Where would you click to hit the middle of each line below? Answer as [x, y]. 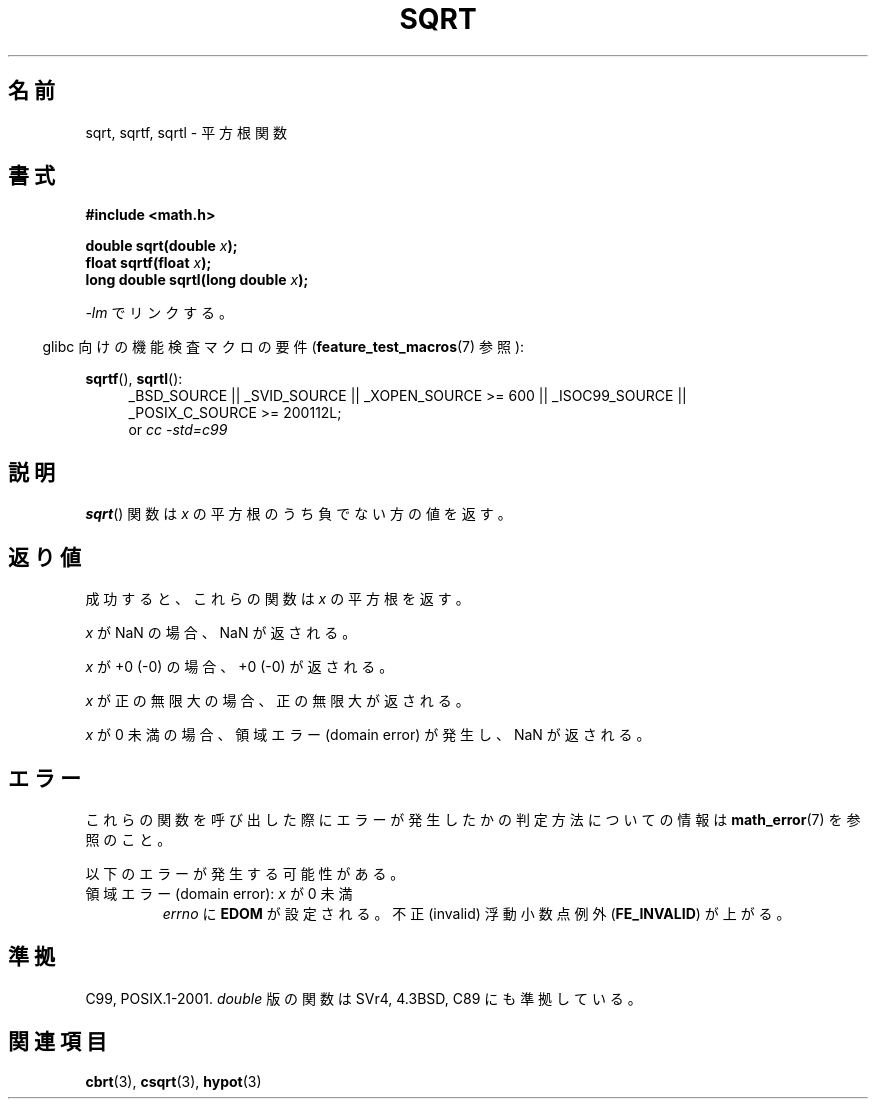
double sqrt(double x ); [161, 246]
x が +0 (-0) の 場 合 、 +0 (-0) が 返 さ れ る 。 [239, 667]
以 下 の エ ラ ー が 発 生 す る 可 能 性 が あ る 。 [245, 873]
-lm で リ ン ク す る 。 [159, 313]
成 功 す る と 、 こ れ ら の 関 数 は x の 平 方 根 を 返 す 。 [277, 599]
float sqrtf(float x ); [148, 263]
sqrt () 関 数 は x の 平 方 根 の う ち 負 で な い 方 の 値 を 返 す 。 [298, 514]
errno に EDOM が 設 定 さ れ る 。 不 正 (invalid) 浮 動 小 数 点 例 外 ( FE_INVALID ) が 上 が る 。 [476, 913]
